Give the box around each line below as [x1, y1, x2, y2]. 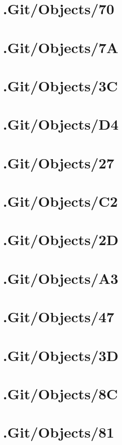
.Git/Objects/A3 [3, 268, 119, 288]
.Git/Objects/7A [3, 37, 119, 57]
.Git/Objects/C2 [3, 191, 118, 211]
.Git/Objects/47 [3, 306, 115, 327]
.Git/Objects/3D [3, 345, 119, 365]
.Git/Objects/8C [3, 383, 118, 403]
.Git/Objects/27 [3, 152, 115, 172]
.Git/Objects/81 [3, 422, 115, 442]
